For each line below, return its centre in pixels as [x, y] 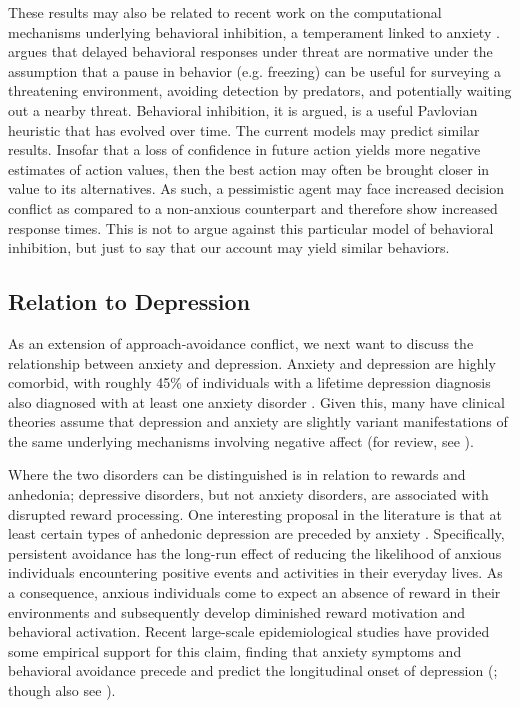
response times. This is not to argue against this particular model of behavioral [251, 227]
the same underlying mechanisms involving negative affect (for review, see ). [241, 440]
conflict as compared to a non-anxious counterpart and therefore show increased [253, 207]
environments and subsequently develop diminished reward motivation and [237, 611]
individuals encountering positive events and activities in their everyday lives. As [255, 572]
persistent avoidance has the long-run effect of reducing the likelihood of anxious [255, 552]
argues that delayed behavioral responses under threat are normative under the [250, 51]
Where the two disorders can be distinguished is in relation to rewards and [237, 474]
